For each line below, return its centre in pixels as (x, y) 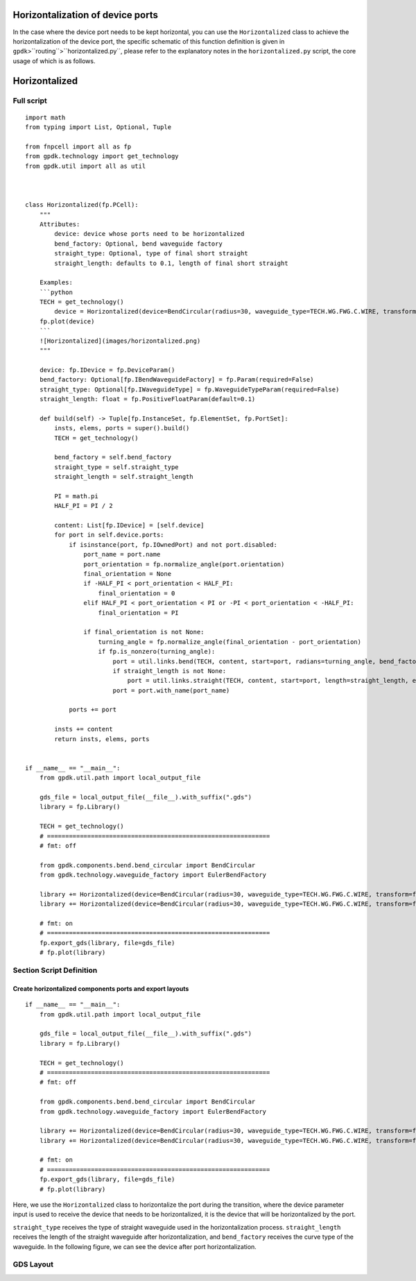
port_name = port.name (122, 554)
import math (45, 117)
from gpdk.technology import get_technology (102, 156)
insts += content (84, 729)
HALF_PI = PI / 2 (84, 506)
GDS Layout (33, 1264)
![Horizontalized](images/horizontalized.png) (120, 341)
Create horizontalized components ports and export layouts (101, 988)
